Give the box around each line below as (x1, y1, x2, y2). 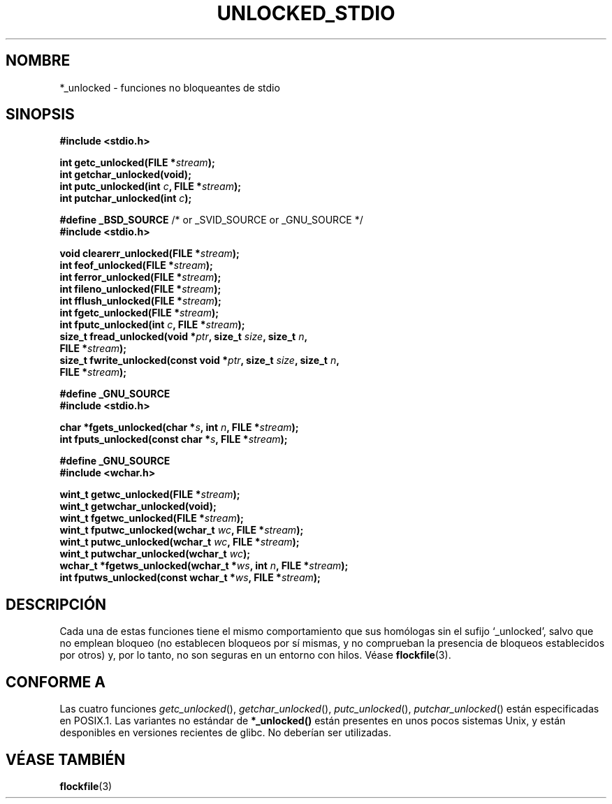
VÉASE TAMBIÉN (6, 750, 126, 768)
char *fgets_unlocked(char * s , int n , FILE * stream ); (59, 421, 299, 434)
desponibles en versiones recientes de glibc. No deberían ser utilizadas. (59, 726, 391, 739)
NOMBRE (6, 52, 71, 70)
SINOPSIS (6, 105, 75, 124)
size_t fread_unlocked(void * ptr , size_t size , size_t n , (59, 330, 308, 343)
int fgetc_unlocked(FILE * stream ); (59, 307, 219, 319)
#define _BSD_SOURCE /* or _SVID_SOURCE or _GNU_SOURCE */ (59, 214, 363, 226)
